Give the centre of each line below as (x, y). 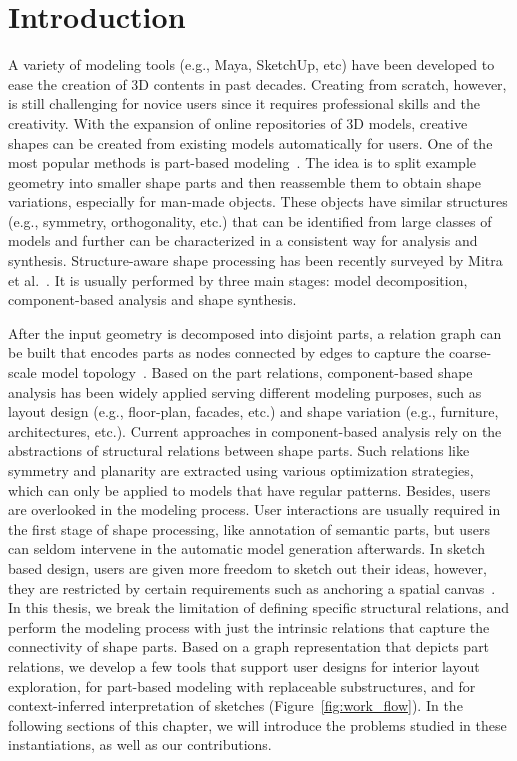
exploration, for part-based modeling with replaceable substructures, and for (242, 685)
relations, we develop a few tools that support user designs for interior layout (244, 665)
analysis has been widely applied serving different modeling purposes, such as (245, 391)
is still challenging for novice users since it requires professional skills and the (244, 103)
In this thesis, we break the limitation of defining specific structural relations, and (259, 607)
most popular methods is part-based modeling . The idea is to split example (242, 162)
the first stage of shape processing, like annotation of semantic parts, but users (249, 528)
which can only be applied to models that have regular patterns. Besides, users (249, 489)
